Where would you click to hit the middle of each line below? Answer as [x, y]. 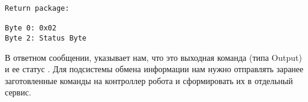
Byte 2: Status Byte [46, 38]
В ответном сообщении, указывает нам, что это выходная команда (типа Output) [153, 57]
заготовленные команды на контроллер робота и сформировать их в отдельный [149, 80]
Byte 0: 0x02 [31, 28]
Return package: [37, 8]
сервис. [18, 92]
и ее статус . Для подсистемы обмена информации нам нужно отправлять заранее [154, 69]
